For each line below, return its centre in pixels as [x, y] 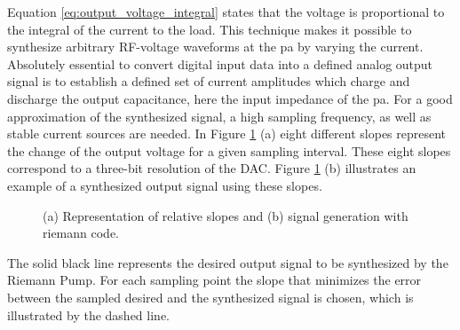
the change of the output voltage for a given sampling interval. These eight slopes [229, 150]
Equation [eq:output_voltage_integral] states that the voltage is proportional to [226, 12]
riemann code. [81, 233]
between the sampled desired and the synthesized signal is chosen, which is [210, 297]
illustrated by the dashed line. [88, 314]
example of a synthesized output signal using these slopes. [165, 185]
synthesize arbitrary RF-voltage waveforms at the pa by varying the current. [215, 47]
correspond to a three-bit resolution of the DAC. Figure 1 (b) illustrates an [212, 168]
